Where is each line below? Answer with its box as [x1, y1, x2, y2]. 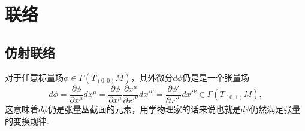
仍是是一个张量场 [182, 71, 250, 83]
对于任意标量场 [5, 71, 64, 83]
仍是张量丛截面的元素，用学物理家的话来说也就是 [47, 102, 241, 115]
